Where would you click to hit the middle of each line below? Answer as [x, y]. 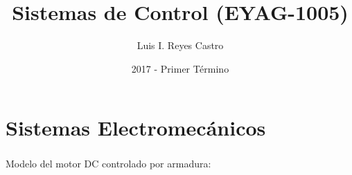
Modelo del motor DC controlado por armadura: [108, 164]
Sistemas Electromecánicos [136, 128]
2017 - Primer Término [180, 68]
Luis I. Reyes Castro [180, 45]
